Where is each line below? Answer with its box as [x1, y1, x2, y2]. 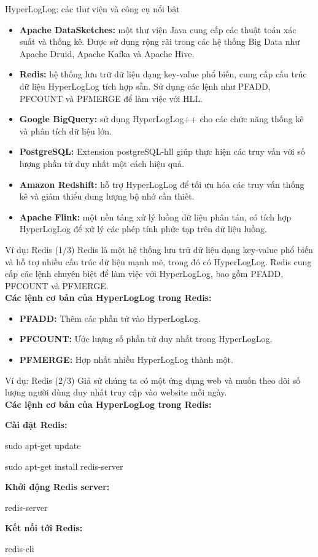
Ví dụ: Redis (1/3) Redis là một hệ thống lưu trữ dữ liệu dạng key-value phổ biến [5, 243, 313, 255]
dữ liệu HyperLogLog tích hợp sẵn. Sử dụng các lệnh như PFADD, [19, 79, 271, 92]
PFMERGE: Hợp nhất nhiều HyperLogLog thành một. [19, 353, 233, 366]
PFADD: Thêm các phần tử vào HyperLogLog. [19, 311, 201, 324]
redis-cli [5, 542, 34, 555]
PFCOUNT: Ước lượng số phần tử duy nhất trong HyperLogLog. [19, 332, 273, 345]
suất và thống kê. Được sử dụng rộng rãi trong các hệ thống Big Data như [19, 35, 300, 48]
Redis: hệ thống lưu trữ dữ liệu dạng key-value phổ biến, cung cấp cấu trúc [19, 68, 307, 80]
